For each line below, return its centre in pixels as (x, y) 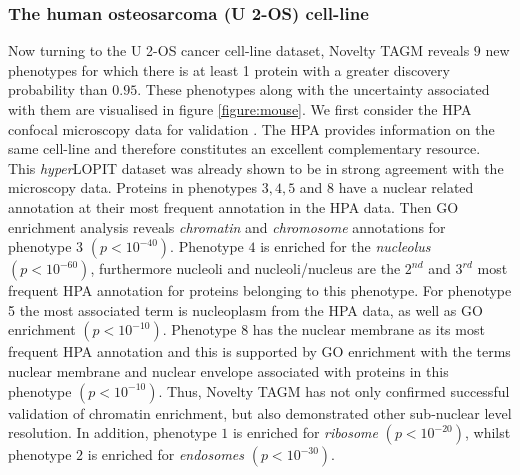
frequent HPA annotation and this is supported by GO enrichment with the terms (259, 351)
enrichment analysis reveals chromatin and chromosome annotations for (227, 226)
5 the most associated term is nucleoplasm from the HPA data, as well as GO (245, 309)
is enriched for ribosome (305, 432)
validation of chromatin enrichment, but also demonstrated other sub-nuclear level (260, 412)
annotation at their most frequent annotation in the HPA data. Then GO (233, 206)
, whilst (488, 432)
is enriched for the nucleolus (345, 246)
